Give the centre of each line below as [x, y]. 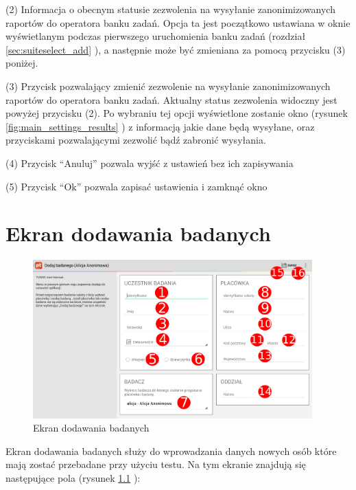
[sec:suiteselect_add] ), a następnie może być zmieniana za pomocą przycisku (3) [176, 49]
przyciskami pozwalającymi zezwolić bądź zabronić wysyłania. [136, 140]
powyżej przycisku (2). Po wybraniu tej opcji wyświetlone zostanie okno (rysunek [177, 113]
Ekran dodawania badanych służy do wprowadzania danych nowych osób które [171, 450]
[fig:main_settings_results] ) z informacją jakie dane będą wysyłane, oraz [160, 126]
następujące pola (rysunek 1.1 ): [73, 477]
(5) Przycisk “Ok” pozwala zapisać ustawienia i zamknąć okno [137, 186]
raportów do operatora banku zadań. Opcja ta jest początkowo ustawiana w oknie [178, 22]
